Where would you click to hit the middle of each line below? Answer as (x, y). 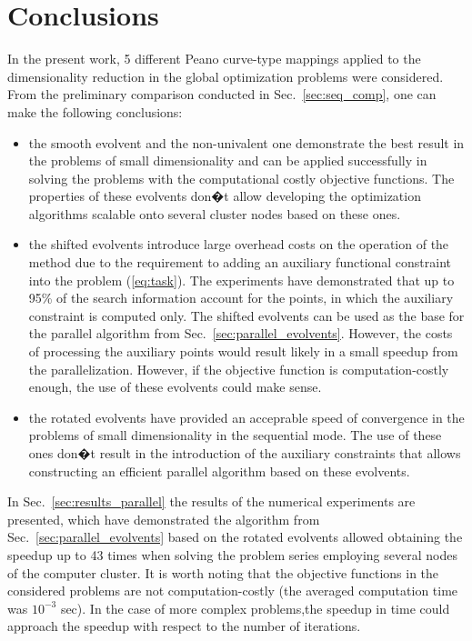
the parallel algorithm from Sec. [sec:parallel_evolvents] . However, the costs (241, 333)
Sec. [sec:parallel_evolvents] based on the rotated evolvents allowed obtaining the (235, 537)
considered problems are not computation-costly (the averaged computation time (233, 591)
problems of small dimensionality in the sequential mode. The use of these (235, 435)
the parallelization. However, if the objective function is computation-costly (239, 369)
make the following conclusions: (95, 111)
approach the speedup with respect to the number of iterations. (184, 626)
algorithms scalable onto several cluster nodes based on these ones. (215, 213)
